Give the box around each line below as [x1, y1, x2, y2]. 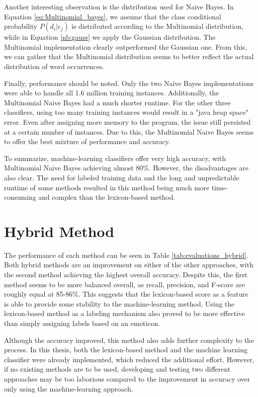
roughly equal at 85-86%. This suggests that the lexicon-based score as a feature [4, 289, 249, 299]
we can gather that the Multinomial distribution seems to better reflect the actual [4, 51, 254, 62]
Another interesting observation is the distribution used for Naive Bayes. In [4, 1, 234, 11]
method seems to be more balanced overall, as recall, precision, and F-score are [4, 279, 245, 289]
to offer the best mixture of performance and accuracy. [4, 136, 171, 147]
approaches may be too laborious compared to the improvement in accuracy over [4, 373, 251, 384]
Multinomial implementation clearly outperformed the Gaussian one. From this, [4, 41, 247, 52]
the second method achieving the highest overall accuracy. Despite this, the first [4, 269, 248, 279]
